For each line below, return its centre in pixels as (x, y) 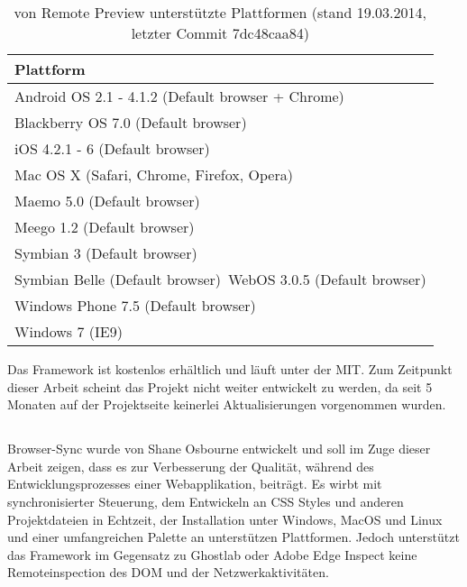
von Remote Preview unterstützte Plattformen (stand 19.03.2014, (220, 12)
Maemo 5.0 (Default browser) (107, 201)
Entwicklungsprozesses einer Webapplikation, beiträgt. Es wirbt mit (195, 484)
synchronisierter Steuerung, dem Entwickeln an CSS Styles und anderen (206, 501)
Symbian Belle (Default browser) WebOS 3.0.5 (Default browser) (220, 279)
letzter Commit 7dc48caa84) (220, 33)
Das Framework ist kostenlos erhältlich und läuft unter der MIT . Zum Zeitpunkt (230, 369)
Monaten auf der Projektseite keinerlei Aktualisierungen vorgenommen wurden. (227, 404)
